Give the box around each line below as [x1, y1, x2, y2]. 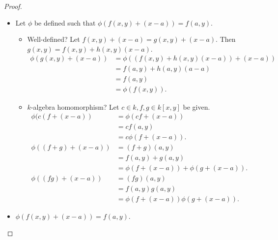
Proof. [4, 1, 22, 11]
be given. [183, 101, 210, 112]
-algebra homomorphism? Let [30, 101, 119, 112]
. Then [216, 34, 236, 44]
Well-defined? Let [27, 34, 80, 44]
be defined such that [34, 17, 96, 28]
